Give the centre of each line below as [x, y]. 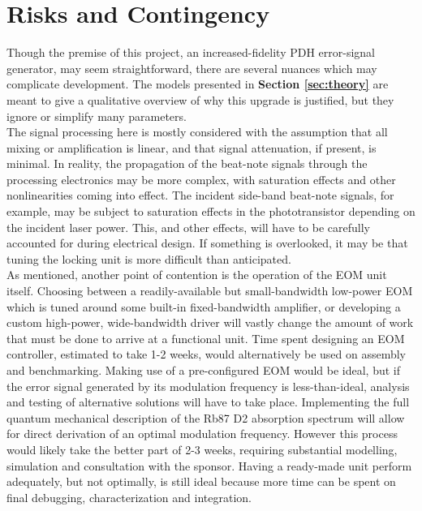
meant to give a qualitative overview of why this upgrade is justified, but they [200, 99]
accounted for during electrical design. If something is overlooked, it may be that [207, 243]
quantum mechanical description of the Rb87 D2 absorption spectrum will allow [206, 417]
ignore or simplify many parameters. [97, 116]
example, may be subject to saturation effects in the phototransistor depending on [211, 211]
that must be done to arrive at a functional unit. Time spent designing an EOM [206, 338]
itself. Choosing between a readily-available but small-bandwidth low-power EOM [210, 291]
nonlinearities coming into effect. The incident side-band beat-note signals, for [200, 195]
